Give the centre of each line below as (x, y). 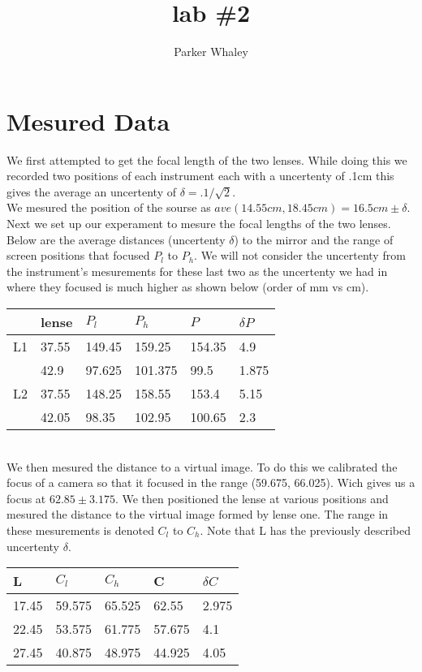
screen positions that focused (78, 255)
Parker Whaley (211, 52)
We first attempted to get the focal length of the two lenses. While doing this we (207, 159)
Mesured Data (88, 121)
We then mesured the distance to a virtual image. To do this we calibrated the (202, 466)
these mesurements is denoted (80, 530)
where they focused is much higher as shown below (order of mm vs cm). (188, 287)
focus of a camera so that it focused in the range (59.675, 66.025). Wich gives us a (211, 482)
